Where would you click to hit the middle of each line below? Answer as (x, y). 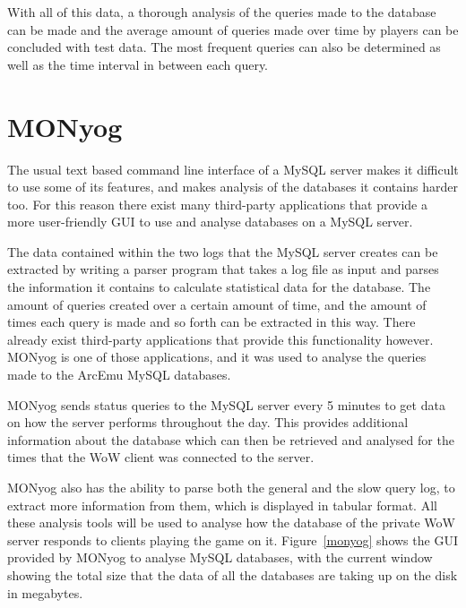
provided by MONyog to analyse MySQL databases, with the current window (220, 557)
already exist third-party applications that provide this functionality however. (220, 339)
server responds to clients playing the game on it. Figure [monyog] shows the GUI (233, 539)
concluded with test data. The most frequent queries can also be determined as (224, 47)
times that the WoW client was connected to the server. (161, 457)
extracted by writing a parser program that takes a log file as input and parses (223, 269)
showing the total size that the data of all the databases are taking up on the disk (233, 574)
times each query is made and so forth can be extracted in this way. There (211, 322)
